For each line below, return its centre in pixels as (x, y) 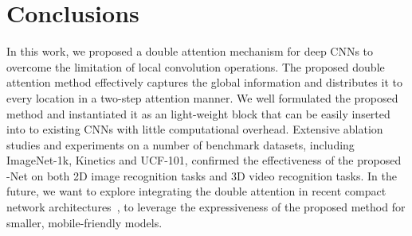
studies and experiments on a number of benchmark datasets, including (180, 144)
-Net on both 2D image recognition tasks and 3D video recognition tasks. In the (202, 175)
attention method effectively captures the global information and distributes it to (204, 82)
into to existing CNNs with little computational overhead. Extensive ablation (195, 129)
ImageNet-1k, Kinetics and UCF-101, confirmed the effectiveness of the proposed (204, 160)
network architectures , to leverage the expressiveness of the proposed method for (206, 207)
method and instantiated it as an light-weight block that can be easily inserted (198, 113)
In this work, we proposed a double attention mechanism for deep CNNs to (190, 51)
